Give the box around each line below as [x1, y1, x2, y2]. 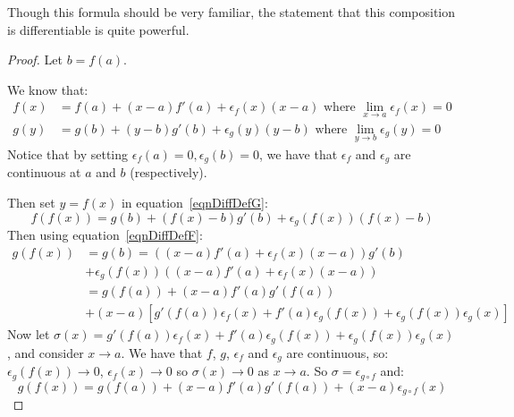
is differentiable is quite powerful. [7, 20, 190, 38]
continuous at [7, 163, 81, 182]
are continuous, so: [286, 343, 389, 362]
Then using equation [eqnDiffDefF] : [7, 225, 203, 243]
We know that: [7, 80, 88, 98]
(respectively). [130, 163, 207, 182]
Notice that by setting [7, 144, 129, 163]
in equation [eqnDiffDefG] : [121, 192, 268, 211]
